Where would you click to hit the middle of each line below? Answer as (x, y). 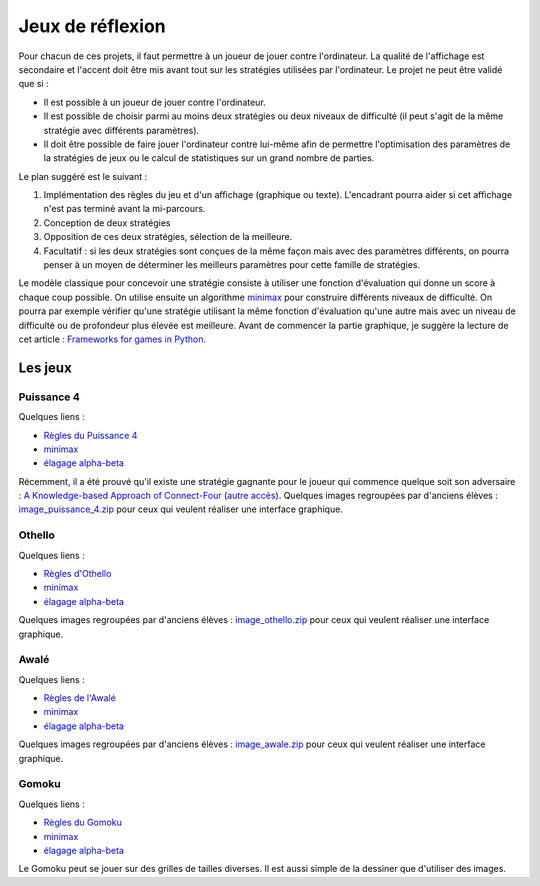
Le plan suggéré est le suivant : (83, 176)
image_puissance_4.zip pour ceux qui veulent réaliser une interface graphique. (181, 509)
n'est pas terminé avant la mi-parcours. (124, 209)
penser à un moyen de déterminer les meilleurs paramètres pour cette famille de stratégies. (231, 265)
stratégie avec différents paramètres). (121, 130)
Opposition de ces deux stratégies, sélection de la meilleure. (168, 237)
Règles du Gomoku (82, 822)
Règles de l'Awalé (80, 698)
